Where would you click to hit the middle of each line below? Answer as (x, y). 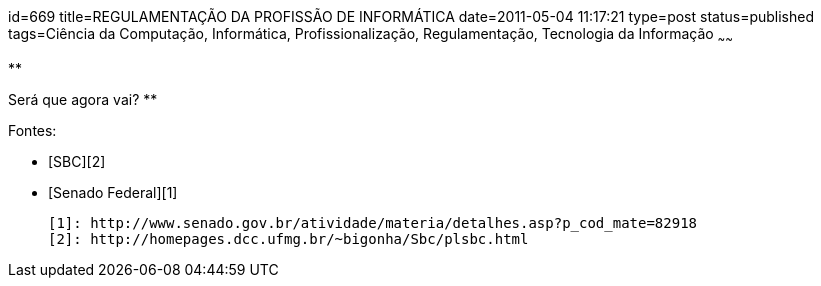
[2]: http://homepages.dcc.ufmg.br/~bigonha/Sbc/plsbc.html (288, 238)
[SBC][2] (77, 161)
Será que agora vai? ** (83, 99)
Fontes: (32, 130)
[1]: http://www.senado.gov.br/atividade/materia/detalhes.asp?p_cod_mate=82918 (373, 222)
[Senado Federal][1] (113, 192)
